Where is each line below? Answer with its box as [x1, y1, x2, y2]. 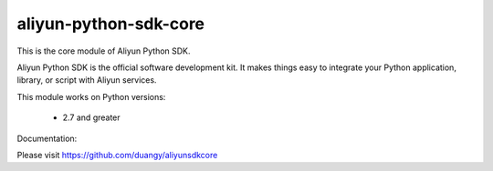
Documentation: [16, 133, 78, 144]
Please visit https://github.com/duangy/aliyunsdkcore [16, 149, 218, 160]
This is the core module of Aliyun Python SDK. [16, 45, 191, 56]
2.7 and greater [62, 112, 121, 123]
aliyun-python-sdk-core [16, 14, 205, 34]
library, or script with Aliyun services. [16, 75, 157, 85]
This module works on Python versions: [16, 91, 166, 102]
